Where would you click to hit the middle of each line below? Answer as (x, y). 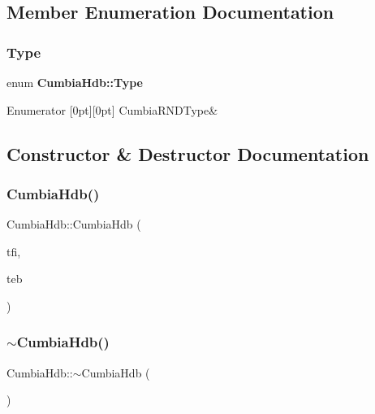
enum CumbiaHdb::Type (75, 82)
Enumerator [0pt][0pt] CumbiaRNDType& (112, 109)
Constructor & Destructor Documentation (188, 153)
